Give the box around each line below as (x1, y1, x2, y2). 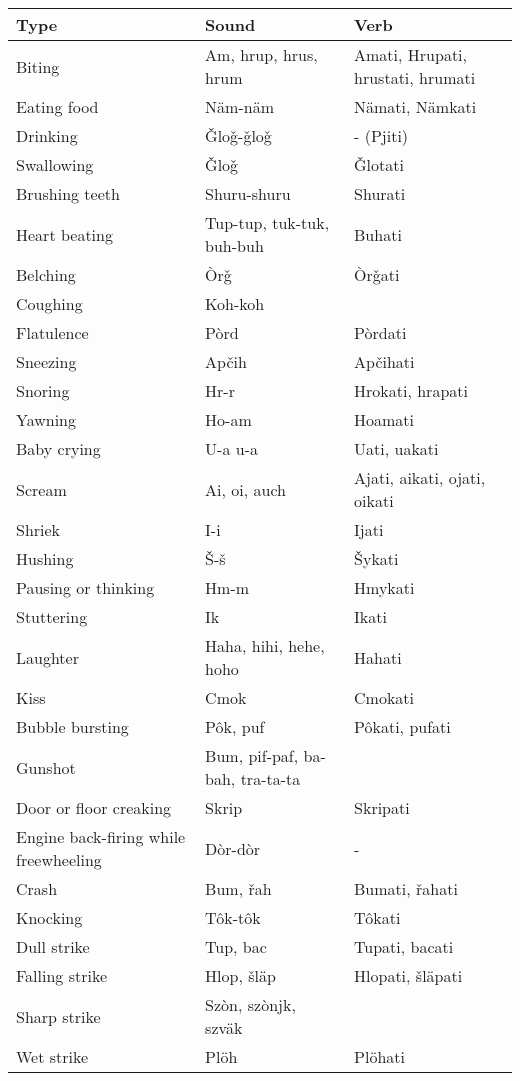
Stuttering (16, 605, 88, 628)
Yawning (16, 408, 77, 431)
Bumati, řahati (354, 877, 458, 900)
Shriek (16, 518, 61, 541)
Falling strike (16, 964, 108, 987)
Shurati (354, 182, 406, 205)
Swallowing (16, 153, 94, 176)
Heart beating (16, 222, 113, 246)
